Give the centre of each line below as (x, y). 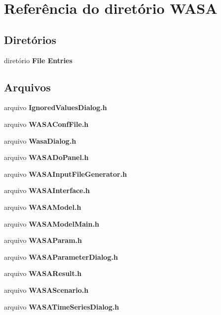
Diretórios (30, 39)
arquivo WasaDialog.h (40, 140)
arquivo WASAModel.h (43, 207)
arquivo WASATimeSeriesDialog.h (62, 306)
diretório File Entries (38, 60)
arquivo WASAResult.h (43, 273)
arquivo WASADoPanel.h (46, 157)
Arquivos (27, 87)
